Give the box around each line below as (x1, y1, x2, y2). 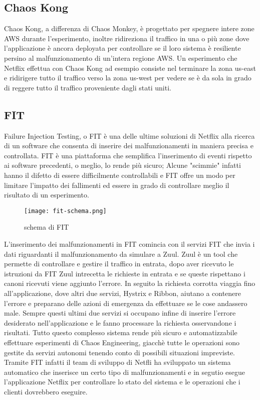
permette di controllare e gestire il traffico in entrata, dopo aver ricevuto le (4, 258, 234, 269)
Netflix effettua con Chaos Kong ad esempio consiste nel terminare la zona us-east (4, 62, 256, 73)
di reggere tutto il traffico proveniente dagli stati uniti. (4, 82, 171, 92)
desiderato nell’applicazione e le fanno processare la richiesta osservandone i (4, 317, 236, 328)
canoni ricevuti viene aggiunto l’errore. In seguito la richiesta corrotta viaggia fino (4, 278, 255, 288)
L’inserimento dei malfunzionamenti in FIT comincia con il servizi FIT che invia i (4, 238, 255, 249)
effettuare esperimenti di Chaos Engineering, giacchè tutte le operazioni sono (4, 337, 239, 347)
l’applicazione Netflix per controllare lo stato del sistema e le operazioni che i (4, 376, 240, 387)
